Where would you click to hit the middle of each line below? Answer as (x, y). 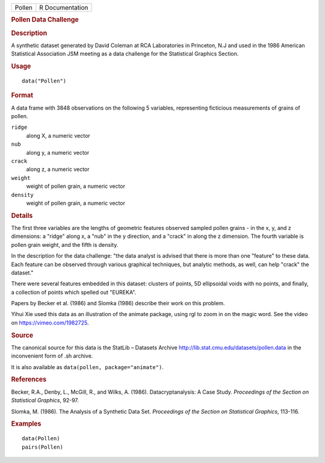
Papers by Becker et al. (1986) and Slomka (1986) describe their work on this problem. (118, 303)
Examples (26, 424)
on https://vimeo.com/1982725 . (50, 323)
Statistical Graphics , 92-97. (45, 400)
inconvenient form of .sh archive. (52, 356)
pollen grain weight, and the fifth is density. (65, 244)
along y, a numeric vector (58, 152)
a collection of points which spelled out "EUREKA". (74, 292)
